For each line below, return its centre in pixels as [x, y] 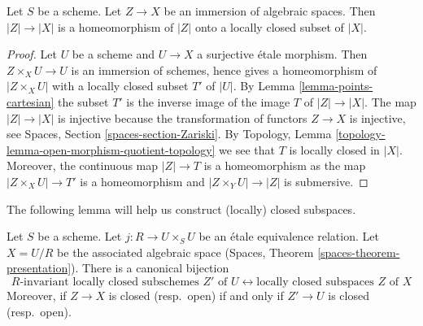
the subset [83, 101]
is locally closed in [334, 149]
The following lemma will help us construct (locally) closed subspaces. [181, 209]
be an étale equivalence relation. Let [289, 236]
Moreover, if [37, 295]
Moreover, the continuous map [83, 165]
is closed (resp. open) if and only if [196, 295]
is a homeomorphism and [142, 181]
